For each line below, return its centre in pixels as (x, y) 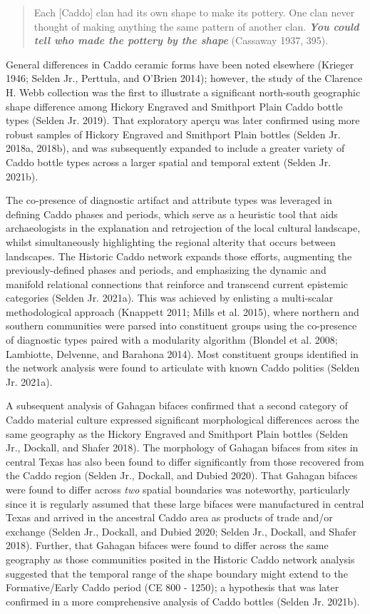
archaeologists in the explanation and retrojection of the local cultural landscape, (183, 228)
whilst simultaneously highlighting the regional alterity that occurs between (171, 241)
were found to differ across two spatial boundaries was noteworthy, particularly (178, 489)
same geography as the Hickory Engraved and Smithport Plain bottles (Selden (177, 433)
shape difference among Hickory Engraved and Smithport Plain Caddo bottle (174, 106)
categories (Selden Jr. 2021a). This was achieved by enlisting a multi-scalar (170, 298)
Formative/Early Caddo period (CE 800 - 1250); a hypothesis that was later (173, 587)
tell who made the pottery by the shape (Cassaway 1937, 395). (181, 40)
